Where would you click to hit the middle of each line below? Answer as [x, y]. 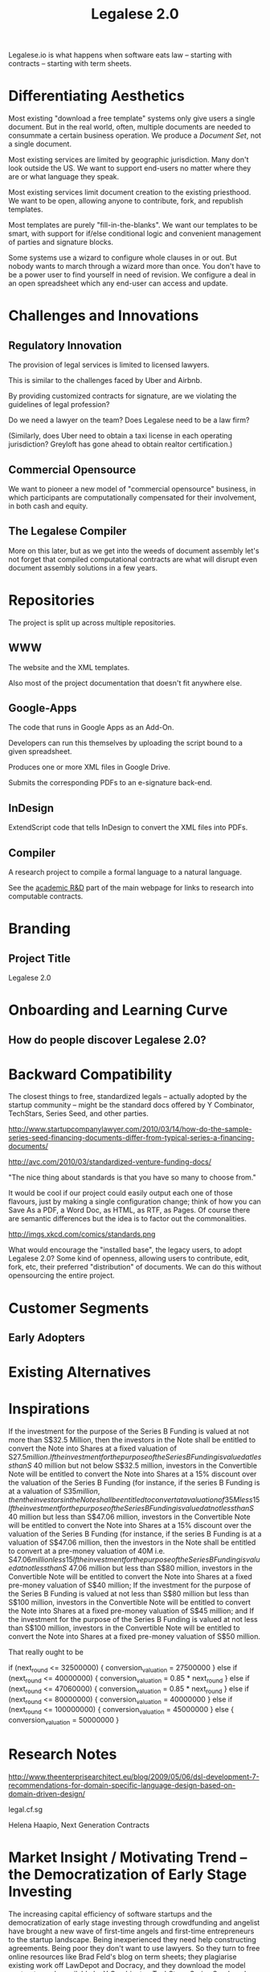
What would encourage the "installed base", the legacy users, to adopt [125, 1250]
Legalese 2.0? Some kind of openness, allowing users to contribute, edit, [129, 1258]
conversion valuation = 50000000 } [63, 1721]
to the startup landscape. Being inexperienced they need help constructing [132, 1939]
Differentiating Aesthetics [96, 96]
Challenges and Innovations [104, 316]
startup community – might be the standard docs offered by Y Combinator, [131, 1105]
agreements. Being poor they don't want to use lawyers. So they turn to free [134, 1948]
